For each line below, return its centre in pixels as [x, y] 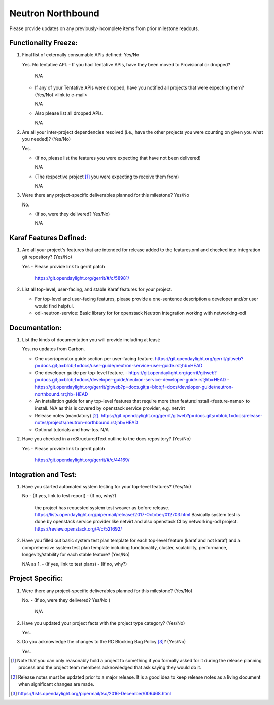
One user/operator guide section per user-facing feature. [94, 358]
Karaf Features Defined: [48, 238]
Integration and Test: [43, 474]
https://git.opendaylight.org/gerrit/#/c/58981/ [82, 278]
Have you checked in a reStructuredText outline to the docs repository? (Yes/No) [107, 439]
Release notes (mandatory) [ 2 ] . [67, 415]
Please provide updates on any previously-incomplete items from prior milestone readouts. [104, 28]
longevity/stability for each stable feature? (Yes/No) [76, 554]
